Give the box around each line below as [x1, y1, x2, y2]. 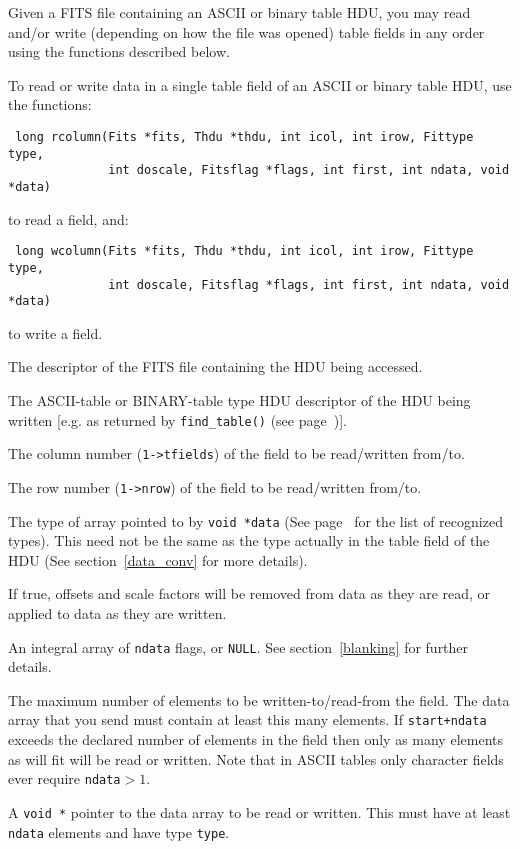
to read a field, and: [8, 208, 129, 229]
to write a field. [8, 322, 103, 343]
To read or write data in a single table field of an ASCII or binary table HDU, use [8, 74, 512, 95]
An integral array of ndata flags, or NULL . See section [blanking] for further [8, 636, 469, 657]
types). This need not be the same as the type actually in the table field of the [8, 530, 490, 551]
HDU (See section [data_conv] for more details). [8, 549, 308, 570]
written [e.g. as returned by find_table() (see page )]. [8, 409, 347, 430]
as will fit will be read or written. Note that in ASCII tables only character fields [8, 748, 504, 769]
